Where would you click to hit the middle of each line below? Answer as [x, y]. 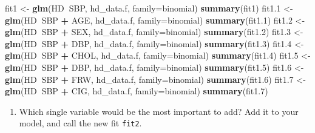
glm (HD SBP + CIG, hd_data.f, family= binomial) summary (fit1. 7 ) [137, 91]
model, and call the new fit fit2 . [80, 123]
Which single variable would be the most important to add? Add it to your [159, 111]
